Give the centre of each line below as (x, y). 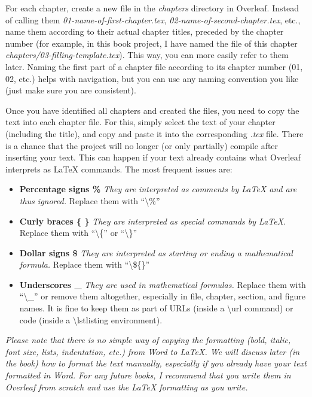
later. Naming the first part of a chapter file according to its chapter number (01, (154, 66)
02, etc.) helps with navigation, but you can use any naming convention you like (152, 78)
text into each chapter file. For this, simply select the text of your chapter (140, 122)
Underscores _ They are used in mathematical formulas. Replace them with (163, 284)
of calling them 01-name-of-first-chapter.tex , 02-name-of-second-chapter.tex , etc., (153, 19)
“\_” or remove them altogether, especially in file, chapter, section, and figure (163, 296)
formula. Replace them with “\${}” (85, 264)
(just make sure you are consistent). (71, 90)
